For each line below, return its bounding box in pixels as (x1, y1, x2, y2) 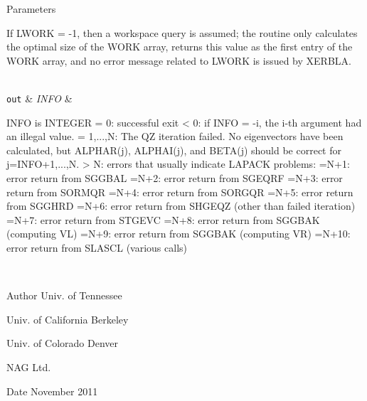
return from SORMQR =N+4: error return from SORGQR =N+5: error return (6, 184, 353, 199)
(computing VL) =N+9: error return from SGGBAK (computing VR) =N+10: (6, 226, 351, 241)
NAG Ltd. (6, 359, 51, 374)
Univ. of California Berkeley (6, 311, 129, 326)
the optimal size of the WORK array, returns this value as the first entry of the (6, 39, 353, 54)
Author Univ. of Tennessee (6, 288, 122, 303)
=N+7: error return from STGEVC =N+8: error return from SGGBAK (6, 212, 320, 227)
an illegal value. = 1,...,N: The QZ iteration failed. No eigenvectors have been (6, 129, 344, 144)
